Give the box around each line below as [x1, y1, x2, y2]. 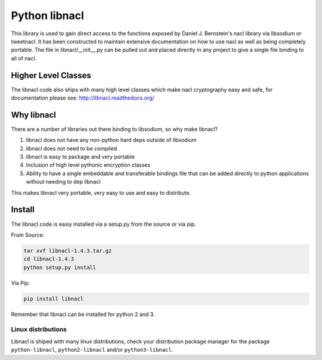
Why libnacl [11, 110, 57, 120]
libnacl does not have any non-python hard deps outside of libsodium [26, 136, 197, 144]
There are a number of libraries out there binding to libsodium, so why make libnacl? [11, 125, 218, 132]
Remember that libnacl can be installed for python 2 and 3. [11, 311, 155, 318]
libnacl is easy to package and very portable [26, 153, 135, 160]
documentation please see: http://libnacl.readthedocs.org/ [11, 94, 154, 101]
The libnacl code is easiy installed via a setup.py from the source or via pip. [11, 221, 196, 228]
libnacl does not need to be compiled [26, 145, 117, 152]
